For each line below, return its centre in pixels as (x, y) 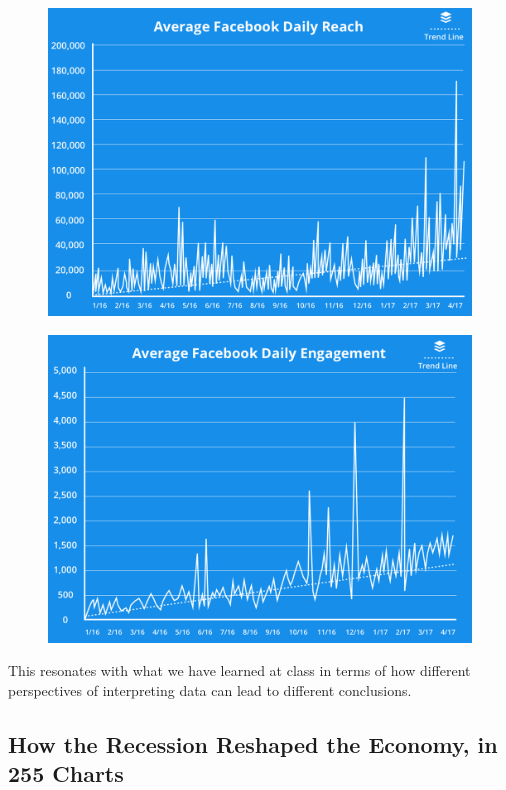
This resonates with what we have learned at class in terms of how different (239, 670)
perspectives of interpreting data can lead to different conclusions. (210, 689)
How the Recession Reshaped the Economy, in (253, 743)
